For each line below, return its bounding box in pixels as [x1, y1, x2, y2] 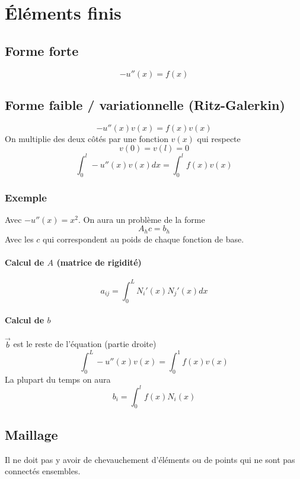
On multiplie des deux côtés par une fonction [5, 132, 168, 144]
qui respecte [197, 132, 241, 144]
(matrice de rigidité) [56, 256, 142, 269]
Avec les [5, 232, 34, 245]
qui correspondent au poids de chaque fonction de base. [43, 232, 244, 245]
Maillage [5, 425, 58, 443]
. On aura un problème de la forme [78, 213, 205, 225]
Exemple [5, 190, 47, 204]
